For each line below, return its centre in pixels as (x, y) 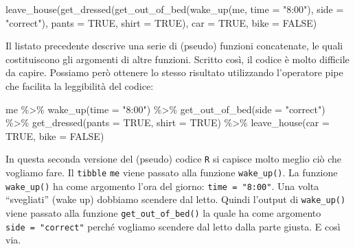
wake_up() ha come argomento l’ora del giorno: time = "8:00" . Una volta (162, 186)
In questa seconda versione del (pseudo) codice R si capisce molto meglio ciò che (174, 159)
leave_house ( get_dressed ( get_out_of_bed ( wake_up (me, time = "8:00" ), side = (175, 9)
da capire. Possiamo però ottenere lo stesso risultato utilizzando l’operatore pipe (174, 72)
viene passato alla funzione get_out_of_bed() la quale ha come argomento (163, 212)
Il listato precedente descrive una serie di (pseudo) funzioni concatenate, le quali (174, 46)
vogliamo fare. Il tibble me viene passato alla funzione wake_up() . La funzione (172, 172)
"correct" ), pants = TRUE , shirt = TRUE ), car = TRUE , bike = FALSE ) (161, 22)
